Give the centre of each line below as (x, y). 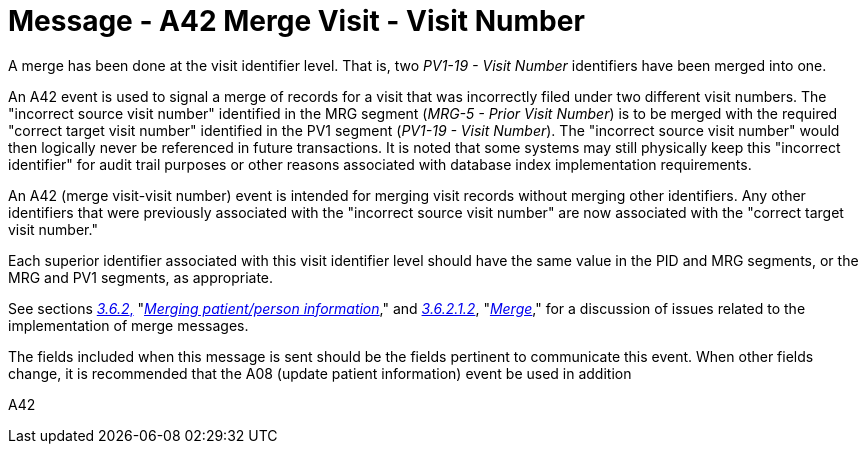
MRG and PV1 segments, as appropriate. (141, 277)
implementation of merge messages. (128, 325)
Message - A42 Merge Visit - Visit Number (296, 21)
